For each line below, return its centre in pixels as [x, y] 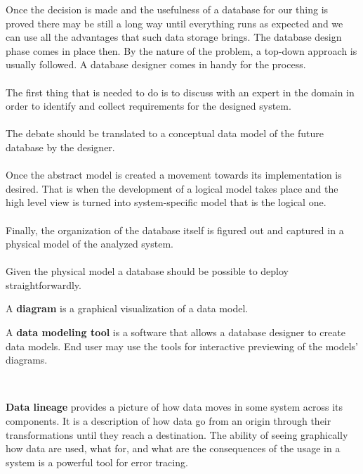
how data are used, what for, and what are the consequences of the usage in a [173, 448]
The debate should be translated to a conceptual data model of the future [165, 133]
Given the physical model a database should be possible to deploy [147, 271]
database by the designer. [60, 147]
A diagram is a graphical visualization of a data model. [127, 308]
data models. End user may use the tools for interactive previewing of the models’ [182, 346]
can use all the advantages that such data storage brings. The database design [174, 37]
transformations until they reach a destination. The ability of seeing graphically [177, 434]
